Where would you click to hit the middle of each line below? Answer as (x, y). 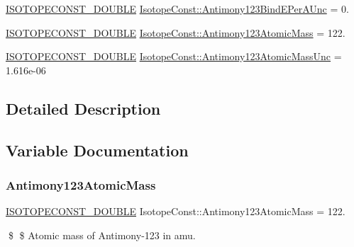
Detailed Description (83, 108)
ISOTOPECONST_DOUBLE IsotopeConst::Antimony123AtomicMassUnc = (174, 56)
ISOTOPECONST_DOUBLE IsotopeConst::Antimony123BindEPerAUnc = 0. (177, 8)
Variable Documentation (97, 150)
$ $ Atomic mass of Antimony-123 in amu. (102, 235)
